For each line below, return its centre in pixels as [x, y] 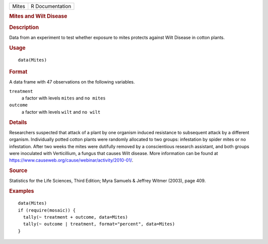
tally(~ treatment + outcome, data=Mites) [76, 217]
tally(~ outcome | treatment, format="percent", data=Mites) [99, 224]
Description [24, 27]
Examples [22, 191]
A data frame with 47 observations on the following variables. [72, 82]
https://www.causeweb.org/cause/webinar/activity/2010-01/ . [71, 160]
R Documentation [51, 6]
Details [18, 122]
